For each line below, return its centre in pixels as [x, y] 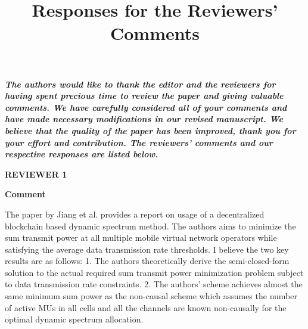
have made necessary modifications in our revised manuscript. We [144, 119]
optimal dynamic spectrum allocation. [74, 319]
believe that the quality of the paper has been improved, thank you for [150, 130]
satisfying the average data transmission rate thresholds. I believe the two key [147, 249]
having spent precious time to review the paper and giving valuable [144, 96]
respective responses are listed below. [82, 154]
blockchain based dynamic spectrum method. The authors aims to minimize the [150, 226]
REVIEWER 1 [36, 174]
